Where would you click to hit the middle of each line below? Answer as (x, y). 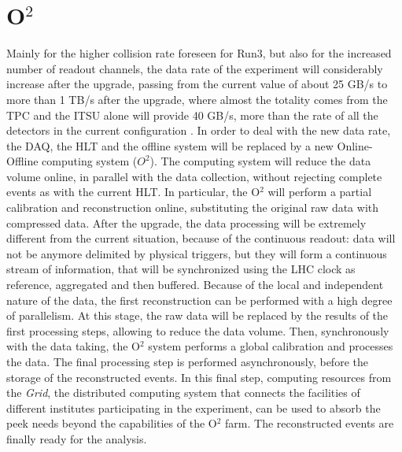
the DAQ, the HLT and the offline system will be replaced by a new (170, 145)
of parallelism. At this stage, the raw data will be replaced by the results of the (197, 315)
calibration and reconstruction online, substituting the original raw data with (193, 207)
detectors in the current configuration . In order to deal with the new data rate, (199, 130)
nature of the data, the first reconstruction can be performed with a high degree (199, 300)
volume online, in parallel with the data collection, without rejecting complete (194, 176)
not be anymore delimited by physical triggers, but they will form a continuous (197, 253)
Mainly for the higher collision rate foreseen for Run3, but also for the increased (199, 53)
